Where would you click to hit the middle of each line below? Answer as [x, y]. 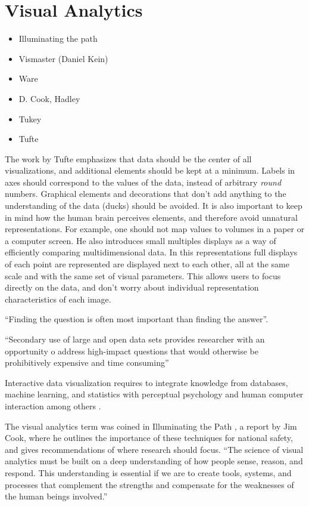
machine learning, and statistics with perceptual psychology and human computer [154, 394]
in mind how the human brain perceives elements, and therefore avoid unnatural [151, 217]
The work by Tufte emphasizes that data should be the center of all [128, 158]
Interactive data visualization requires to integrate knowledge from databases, [146, 382]
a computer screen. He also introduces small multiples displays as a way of [141, 240]
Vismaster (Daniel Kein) [63, 58]
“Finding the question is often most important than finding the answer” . [137, 319]
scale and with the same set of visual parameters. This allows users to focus [143, 275]
